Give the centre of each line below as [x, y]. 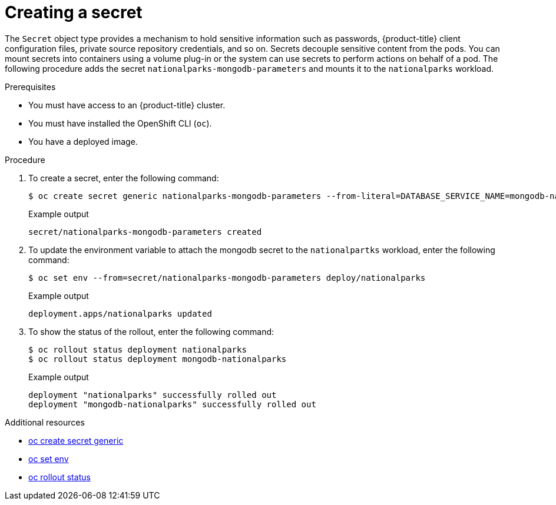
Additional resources [45, 422]
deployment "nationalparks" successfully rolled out [153, 395]
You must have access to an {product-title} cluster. [127, 105]
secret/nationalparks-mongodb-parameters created [145, 232]
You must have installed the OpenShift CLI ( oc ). [120, 123]
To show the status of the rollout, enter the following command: [151, 331]
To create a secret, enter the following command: [124, 178]
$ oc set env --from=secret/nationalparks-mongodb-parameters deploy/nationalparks [227, 278]
